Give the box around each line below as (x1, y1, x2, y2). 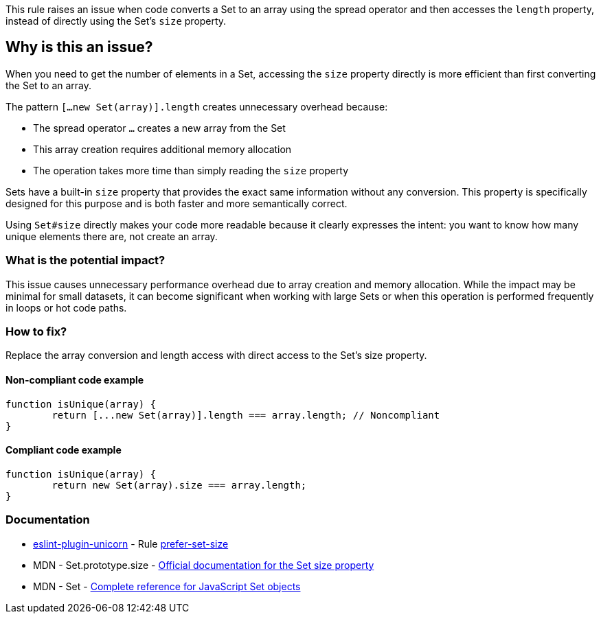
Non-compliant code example (5, 373, 144, 386)
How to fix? (5, 324, 67, 338)
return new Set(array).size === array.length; (52, 479, 307, 491)
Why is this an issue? (5, 38, 153, 56)
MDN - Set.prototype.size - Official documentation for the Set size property (33, 559, 374, 571)
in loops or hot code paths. (5, 301, 127, 314)
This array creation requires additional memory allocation (33, 143, 292, 155)
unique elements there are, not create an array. (5, 230, 218, 242)
